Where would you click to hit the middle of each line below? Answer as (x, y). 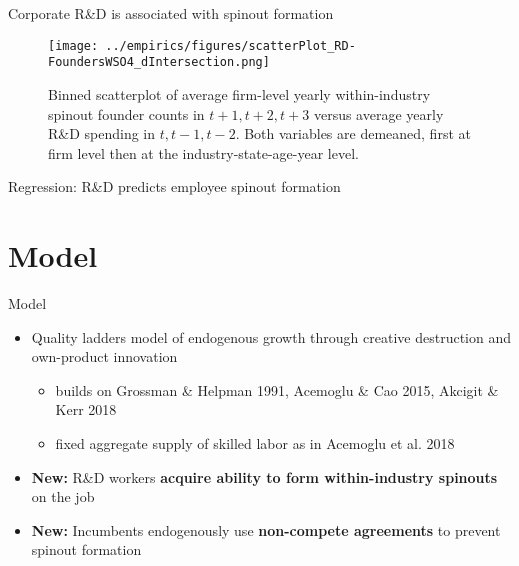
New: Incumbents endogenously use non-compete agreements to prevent (266, 529)
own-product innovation (104, 356)
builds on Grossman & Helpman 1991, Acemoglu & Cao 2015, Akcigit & (277, 389)
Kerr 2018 (86, 409)
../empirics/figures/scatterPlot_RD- (230, 45)
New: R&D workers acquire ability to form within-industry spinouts (264, 476)
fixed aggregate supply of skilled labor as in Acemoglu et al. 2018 (255, 442)
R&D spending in (102, 133)
